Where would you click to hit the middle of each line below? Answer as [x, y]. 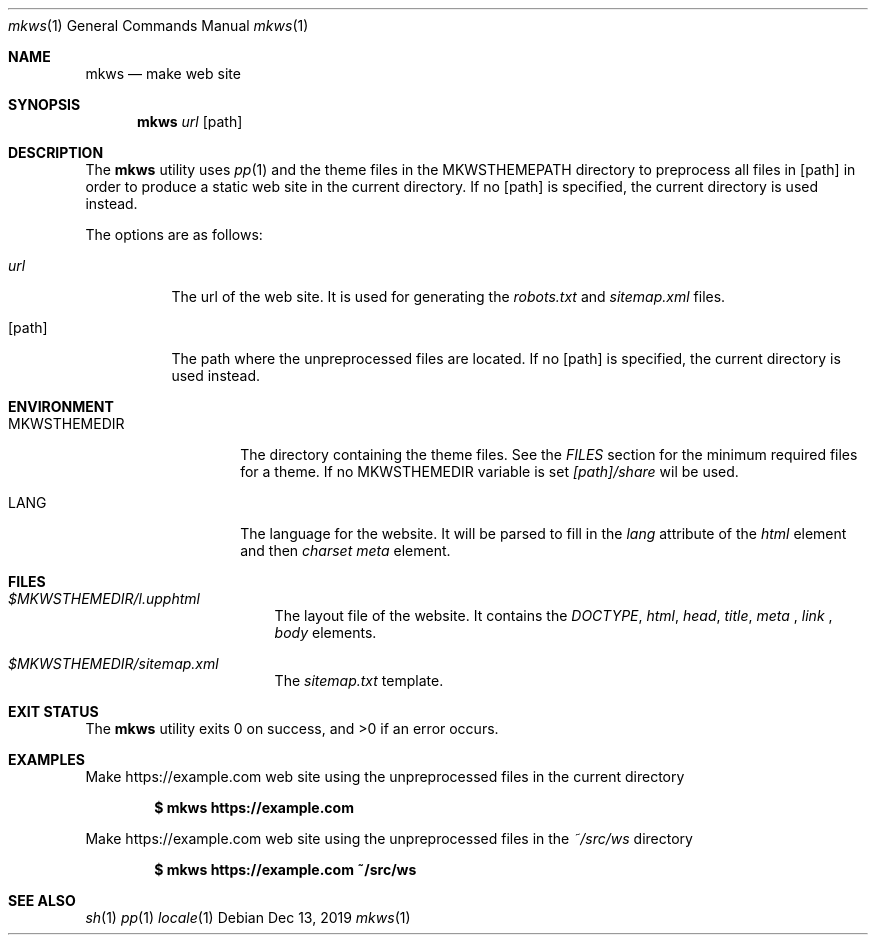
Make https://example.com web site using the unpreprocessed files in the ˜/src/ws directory [389, 838]
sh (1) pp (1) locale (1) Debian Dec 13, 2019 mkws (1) [248, 917]
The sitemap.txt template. [359, 680]
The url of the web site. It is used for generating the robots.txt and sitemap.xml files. [448, 296]
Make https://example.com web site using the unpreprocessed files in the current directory [385, 776]
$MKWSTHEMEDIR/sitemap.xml [113, 663]
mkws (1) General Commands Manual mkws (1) [158, 25]
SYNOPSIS [44, 104]
